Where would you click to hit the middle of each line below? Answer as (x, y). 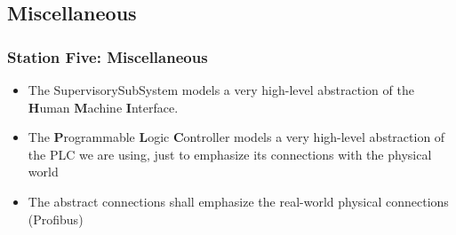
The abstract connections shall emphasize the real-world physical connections (238, 201)
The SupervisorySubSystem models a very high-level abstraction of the (221, 90)
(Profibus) (56, 219)
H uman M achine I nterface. (103, 107)
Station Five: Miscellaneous (108, 56)
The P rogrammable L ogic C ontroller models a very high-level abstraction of (236, 137)
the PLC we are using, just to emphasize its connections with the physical (230, 154)
